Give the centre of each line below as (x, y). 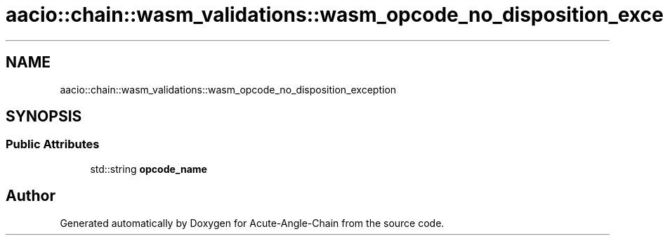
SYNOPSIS (44, 117)
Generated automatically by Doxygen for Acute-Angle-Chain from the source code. (252, 223)
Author (31, 196)
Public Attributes (53, 144)
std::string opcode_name (149, 169)
